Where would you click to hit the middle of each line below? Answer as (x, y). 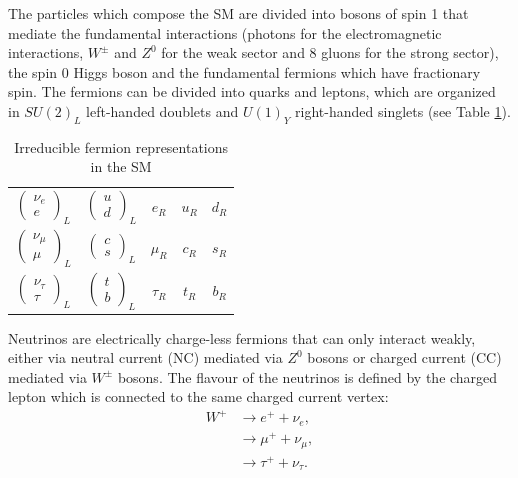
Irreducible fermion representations (121, 146)
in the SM (121, 166)
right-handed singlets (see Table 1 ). (403, 110)
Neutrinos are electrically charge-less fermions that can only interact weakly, (242, 337)
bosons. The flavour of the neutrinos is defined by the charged (307, 376)
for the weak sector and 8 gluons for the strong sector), (330, 52)
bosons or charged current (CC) (404, 357)
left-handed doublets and (162, 110)
